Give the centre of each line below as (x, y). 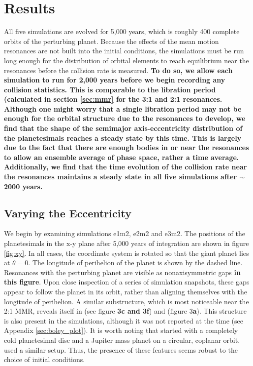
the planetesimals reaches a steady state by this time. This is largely (123, 138)
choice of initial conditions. (45, 359)
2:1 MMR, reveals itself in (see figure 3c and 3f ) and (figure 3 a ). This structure (125, 311)
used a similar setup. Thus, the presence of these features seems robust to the (121, 349)
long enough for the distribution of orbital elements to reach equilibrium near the (126, 60)
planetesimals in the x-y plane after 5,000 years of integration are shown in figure (126, 243)
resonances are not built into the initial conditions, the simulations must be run (124, 51)
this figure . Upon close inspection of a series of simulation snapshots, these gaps (127, 282)
